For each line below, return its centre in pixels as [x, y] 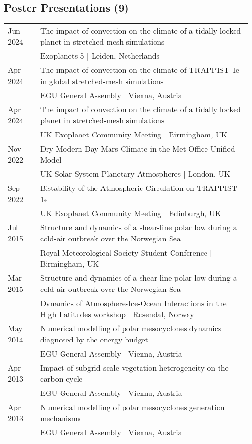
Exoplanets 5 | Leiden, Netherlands [100, 56]
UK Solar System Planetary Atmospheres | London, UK [135, 174]
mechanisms [60, 418]
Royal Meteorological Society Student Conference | [126, 253]
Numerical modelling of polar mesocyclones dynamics [131, 328]
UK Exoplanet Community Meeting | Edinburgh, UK [130, 213]
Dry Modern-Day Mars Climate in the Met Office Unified [137, 149]
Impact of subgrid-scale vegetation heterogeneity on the [134, 368]
